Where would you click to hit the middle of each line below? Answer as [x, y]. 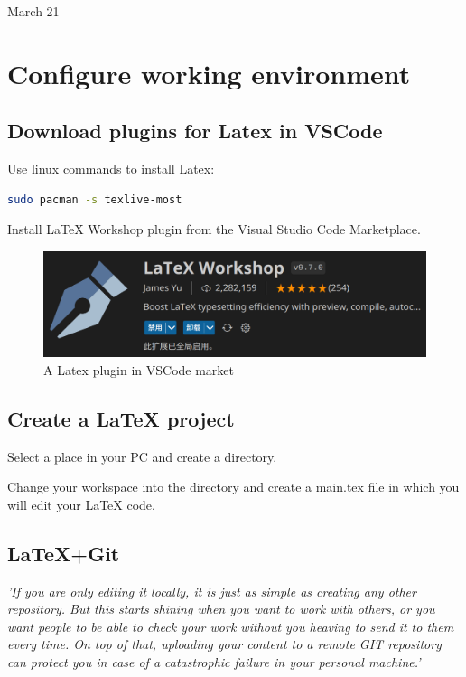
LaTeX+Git [64, 553]
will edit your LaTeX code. [81, 504]
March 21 [33, 11]
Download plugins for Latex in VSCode [195, 131]
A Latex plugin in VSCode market [139, 369]
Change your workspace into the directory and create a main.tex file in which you [233, 487]
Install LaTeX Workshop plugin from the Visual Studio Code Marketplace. [214, 229]
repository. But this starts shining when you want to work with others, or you [221, 609]
